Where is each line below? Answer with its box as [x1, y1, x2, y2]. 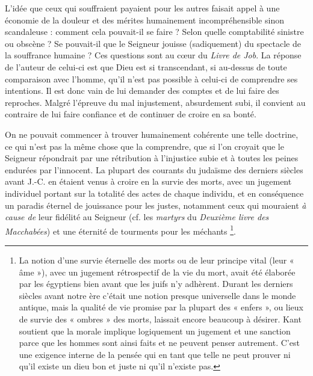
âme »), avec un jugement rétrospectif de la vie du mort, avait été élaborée [19, 265, 296, 278]
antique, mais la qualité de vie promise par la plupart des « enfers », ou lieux [19, 301, 304, 313]
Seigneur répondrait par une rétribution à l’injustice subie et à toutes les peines [5, 152, 299, 164]
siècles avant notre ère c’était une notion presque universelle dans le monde [19, 289, 296, 301]
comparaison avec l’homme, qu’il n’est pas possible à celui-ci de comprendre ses [5, 72, 298, 85]
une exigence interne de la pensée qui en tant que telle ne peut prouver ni [19, 348, 291, 360]
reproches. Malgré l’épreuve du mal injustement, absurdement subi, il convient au [5, 96, 306, 108]
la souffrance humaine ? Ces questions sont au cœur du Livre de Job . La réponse [5, 49, 302, 61]
